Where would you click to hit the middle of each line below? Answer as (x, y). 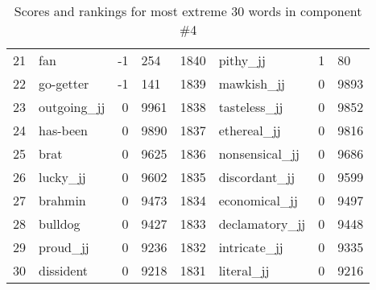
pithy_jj (242, 60)
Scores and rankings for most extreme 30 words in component (188, 11)
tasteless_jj (251, 107)
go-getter (64, 83)
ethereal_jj (250, 130)
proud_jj (64, 247)
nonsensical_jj (259, 153)
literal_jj (244, 270)
